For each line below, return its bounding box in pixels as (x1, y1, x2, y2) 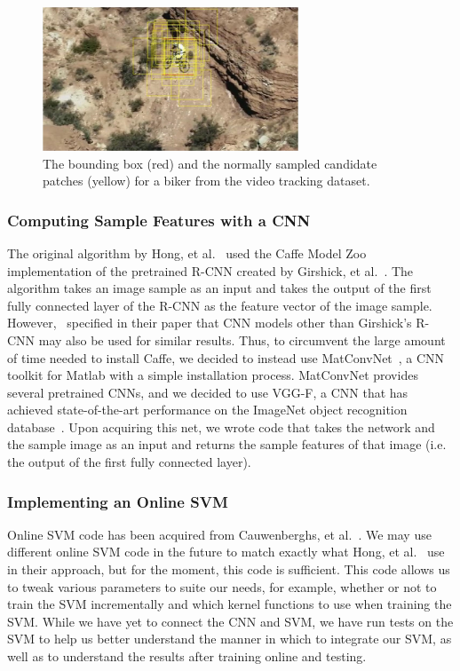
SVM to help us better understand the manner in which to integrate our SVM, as (7, 629, 452, 648)
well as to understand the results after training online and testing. (7, 647, 367, 666)
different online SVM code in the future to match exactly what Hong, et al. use (7, 542, 445, 561)
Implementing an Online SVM (7, 490, 228, 512)
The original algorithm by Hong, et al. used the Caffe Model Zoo (7, 243, 367, 262)
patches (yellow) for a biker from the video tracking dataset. (43, 171, 370, 190)
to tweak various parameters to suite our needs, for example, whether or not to (7, 577, 437, 596)
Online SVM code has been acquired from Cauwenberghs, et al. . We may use (7, 525, 432, 543)
